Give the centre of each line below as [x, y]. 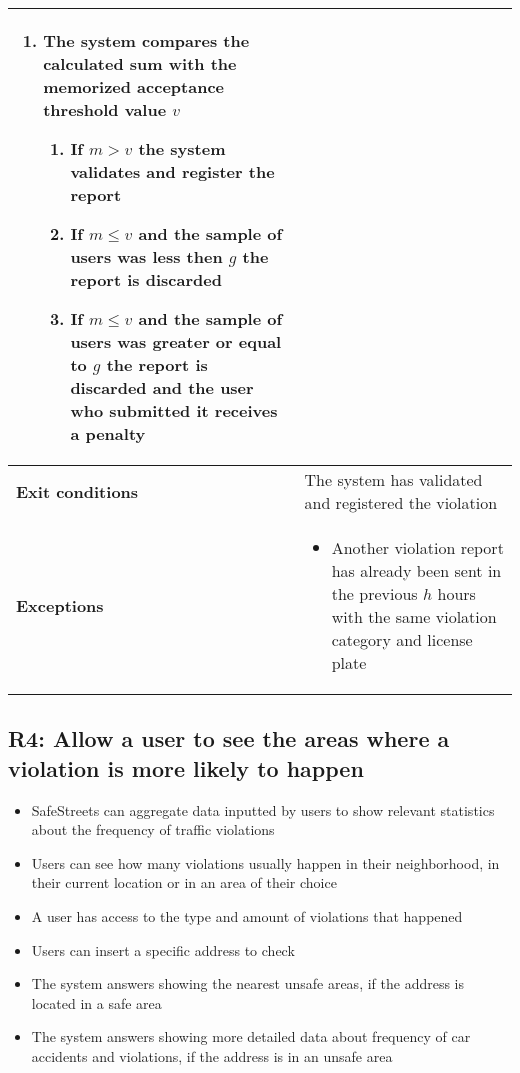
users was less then [146, 256]
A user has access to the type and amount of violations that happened [247, 915]
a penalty [108, 433]
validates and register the [172, 171]
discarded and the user [162, 387]
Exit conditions [77, 491]
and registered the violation [401, 502]
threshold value [105, 109]
